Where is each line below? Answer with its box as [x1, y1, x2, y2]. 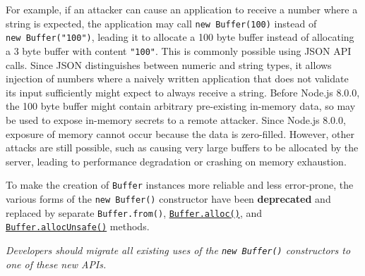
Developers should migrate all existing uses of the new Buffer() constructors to [6, 242, 351, 257]
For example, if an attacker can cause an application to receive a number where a [6, 2, 358, 16]
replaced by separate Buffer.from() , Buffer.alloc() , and [6, 205, 263, 220]
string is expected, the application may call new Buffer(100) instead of [6, 15, 317, 30]
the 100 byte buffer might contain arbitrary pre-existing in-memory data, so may [6, 99, 356, 113]
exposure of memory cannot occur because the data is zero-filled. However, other [6, 126, 354, 141]
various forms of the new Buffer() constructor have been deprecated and [6, 191, 331, 206]
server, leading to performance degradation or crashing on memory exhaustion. [6, 153, 347, 168]
